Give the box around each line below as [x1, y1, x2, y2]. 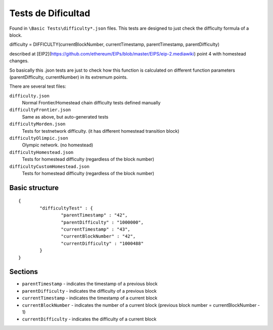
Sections [9, 267, 38, 276]
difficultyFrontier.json [9, 107, 71, 113]
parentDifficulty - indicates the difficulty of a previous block [22, 288, 157, 294]
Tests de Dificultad [9, 8, 90, 19]
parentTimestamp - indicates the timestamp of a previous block [22, 281, 158, 287]
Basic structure [9, 183, 59, 192]
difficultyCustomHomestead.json [9, 163, 89, 169]
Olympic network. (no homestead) [22, 142, 94, 148]
